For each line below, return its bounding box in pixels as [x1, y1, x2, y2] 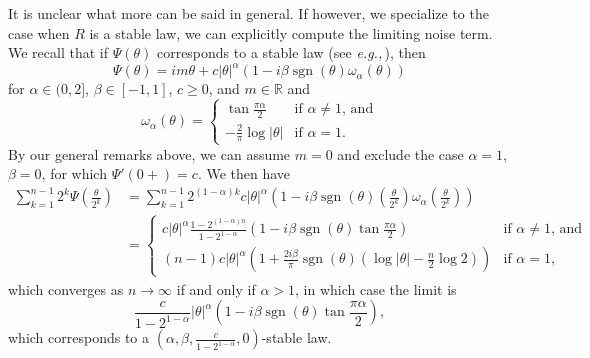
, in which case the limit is [295, 278, 457, 299]
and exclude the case [337, 143, 464, 164]
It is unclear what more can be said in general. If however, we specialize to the [8, 3, 489, 23]
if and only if [176, 278, 256, 299]
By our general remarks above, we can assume [8, 143, 291, 164]
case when [8, 22, 70, 43]
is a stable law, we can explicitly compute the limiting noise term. [89, 22, 493, 43]
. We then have [197, 163, 291, 184]
